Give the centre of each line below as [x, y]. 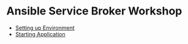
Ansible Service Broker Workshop [94, 11]
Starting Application [40, 34]
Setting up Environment [45, 28]
